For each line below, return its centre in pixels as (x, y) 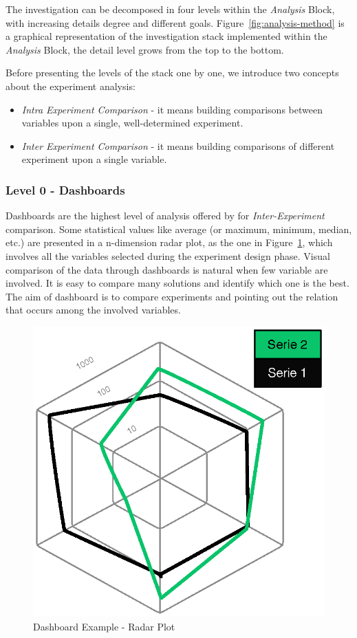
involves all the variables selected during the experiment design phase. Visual (168, 255)
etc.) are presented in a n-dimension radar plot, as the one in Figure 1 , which (169, 242)
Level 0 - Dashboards (65, 189)
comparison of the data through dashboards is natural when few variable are (167, 269)
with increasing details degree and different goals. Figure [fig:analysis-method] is (175, 22)
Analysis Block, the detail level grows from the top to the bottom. (145, 49)
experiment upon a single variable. (94, 159)
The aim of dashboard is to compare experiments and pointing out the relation (172, 296)
